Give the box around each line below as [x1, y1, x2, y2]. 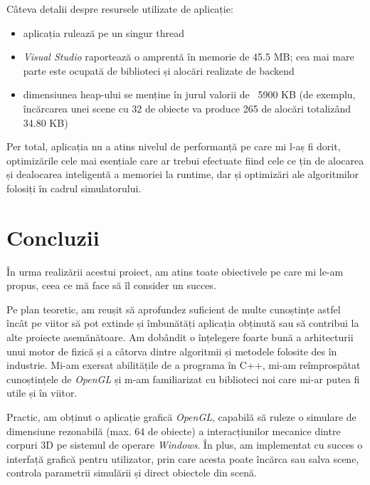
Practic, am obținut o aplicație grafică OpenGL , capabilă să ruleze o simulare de [6, 410, 356, 424]
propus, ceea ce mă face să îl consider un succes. [6, 278, 216, 293]
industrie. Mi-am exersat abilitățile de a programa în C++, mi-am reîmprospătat [6, 358, 361, 372]
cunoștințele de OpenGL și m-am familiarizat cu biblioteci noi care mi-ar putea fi [6, 371, 360, 386]
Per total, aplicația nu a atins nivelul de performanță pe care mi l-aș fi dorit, [6, 139, 341, 154]
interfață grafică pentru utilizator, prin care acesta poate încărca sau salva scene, [6, 451, 359, 466]
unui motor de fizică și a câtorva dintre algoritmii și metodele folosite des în [6, 343, 337, 358]
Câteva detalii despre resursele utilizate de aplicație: [6, 1, 233, 16]
